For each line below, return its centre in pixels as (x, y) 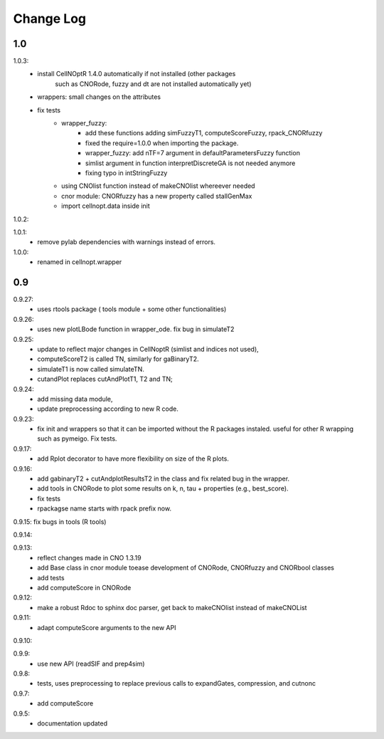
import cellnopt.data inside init (106, 206)
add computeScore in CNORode (84, 587)
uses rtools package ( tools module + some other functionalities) (132, 309)
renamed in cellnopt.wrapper (80, 262)
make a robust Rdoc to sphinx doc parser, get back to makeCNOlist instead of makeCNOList (172, 607)
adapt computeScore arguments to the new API (107, 627)
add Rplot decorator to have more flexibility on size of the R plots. (133, 458)
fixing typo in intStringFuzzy (127, 173)
